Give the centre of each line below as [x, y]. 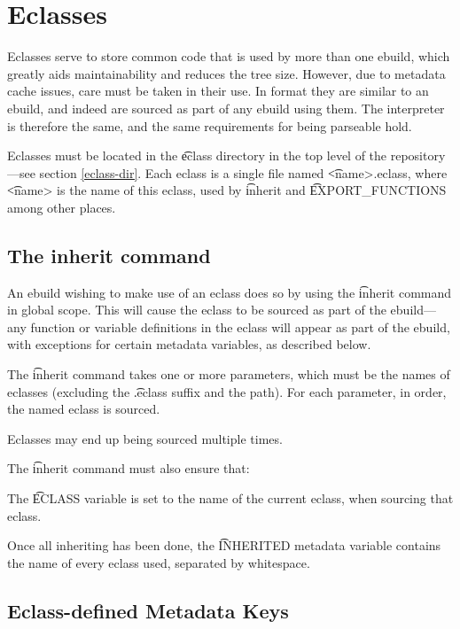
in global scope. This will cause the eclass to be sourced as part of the [197, 310]
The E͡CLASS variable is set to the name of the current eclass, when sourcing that [230, 498]
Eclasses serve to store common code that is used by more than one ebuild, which [229, 56]
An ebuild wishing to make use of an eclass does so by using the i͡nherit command [230, 292]
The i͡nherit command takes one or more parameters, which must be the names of [229, 374]
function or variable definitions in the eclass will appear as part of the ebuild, [240, 326]
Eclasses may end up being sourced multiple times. [145, 438]
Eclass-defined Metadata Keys [148, 610]
